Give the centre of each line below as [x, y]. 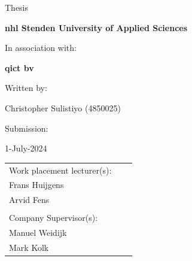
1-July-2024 [26, 148]
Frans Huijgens [36, 185]
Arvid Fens [29, 200]
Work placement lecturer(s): [60, 170]
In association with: [41, 48]
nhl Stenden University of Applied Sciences [96, 27]
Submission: [27, 128]
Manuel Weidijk [38, 233]
